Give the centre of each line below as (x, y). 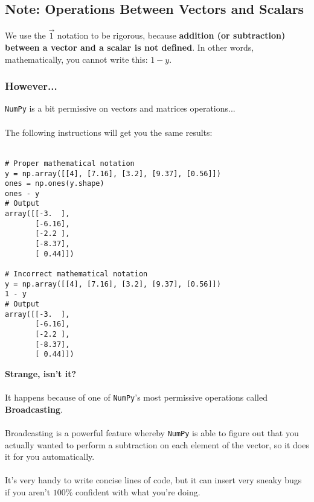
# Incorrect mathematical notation (76, 274)
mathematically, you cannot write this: (76, 59)
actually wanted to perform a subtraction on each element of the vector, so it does (157, 444)
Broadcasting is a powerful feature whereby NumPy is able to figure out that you (152, 433)
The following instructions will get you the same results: (109, 132)
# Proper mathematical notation (70, 163)
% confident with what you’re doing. (133, 492)
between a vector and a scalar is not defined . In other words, (130, 47)
